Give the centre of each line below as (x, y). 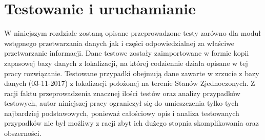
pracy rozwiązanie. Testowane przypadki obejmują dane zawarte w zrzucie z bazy (132, 73)
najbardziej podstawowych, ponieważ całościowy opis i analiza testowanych (122, 113)
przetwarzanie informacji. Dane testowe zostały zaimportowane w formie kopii (127, 53)
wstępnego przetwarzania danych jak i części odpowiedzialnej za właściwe (119, 43)
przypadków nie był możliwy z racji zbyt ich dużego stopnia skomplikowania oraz (131, 123)
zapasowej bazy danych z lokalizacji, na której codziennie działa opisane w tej (126, 63)
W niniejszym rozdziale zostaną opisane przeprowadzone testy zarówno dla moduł (132, 33)
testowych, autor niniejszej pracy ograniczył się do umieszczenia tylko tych (121, 103)
